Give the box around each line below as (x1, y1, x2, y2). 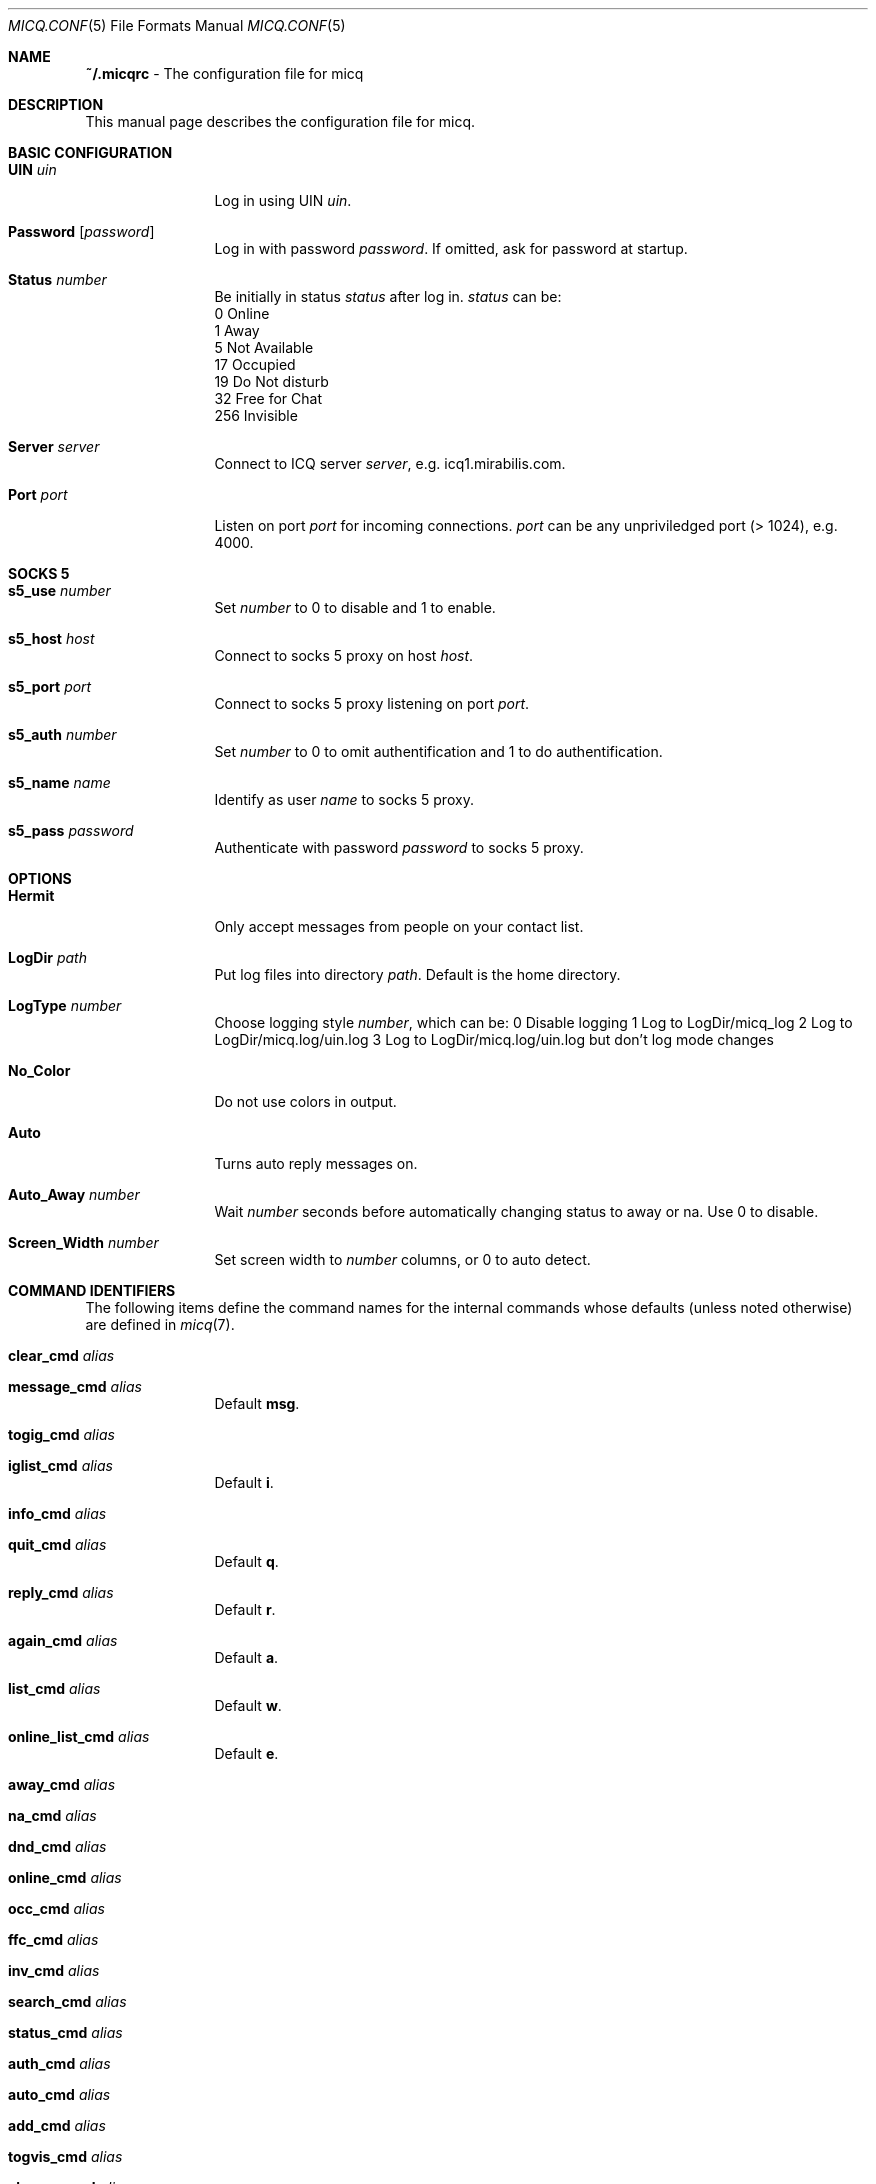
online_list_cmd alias (8, 1728, 150, 1745)
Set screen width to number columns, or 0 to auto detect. (214, 1251, 591, 1268)
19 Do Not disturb (214, 373, 329, 390)
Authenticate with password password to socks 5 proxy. (214, 839, 584, 856)
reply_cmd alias (8, 1584, 114, 1601)
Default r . (214, 1601, 276, 1618)
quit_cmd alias (8, 1536, 107, 1553)
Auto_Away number (8, 1186, 140, 1203)
